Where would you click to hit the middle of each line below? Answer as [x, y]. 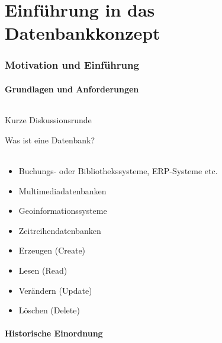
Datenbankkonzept [83, 33]
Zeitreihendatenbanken [60, 230]
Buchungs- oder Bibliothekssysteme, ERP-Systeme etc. [118, 171]
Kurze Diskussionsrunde [48, 120]
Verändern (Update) [55, 290]
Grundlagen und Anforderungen [72, 89]
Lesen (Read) [43, 270]
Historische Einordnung [54, 333]
